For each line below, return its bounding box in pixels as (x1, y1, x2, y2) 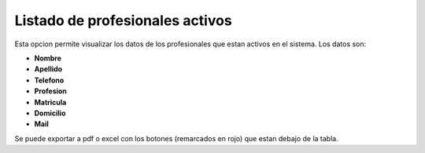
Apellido (34, 64, 63, 74)
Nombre (34, 53, 62, 63)
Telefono (34, 75, 65, 85)
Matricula (34, 97, 67, 107)
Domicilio (34, 108, 66, 118)
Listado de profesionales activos (14, 12, 232, 29)
